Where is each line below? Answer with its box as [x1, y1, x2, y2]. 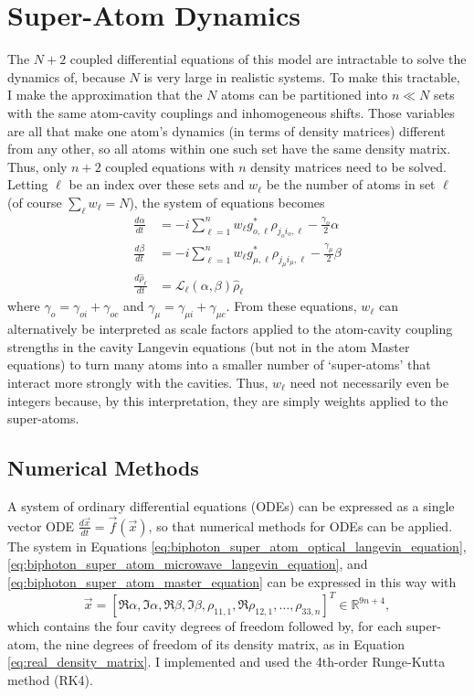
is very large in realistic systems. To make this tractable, [143, 67, 460, 86]
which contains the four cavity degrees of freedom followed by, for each [7, 616, 403, 636]
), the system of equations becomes [129, 192, 325, 211]
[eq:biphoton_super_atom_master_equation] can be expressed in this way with [7, 572, 457, 591]
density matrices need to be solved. [250, 156, 447, 176]
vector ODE [7, 516, 75, 535]
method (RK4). [7, 669, 93, 689]
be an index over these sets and [68, 175, 245, 194]
